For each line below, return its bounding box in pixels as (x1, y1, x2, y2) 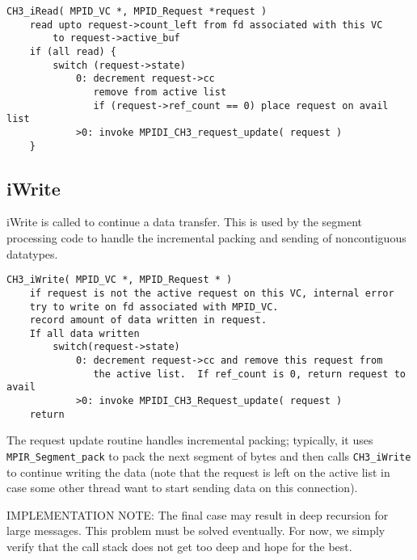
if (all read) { (29, 45, 117, 57)
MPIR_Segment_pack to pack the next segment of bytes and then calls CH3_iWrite (6, 448, 411, 465)
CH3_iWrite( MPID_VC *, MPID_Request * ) (6, 274, 233, 286)
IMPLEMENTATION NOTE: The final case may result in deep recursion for (6, 506, 389, 523)
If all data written (29, 327, 140, 339)
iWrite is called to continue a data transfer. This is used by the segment (6, 213, 362, 230)
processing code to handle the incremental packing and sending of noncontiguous (6, 229, 406, 246)
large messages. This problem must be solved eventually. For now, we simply (6, 522, 385, 539)
